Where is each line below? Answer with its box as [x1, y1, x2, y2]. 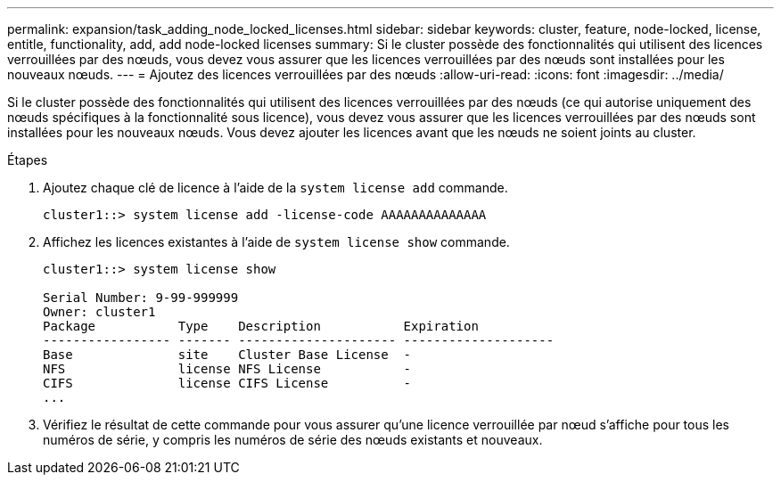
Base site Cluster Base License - [43, 347, 412, 362]
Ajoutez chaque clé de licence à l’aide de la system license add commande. [43, 180, 508, 195]
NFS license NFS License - [43, 362, 412, 376]
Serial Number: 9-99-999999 [43, 290, 239, 305]
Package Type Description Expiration [43, 319, 479, 333]
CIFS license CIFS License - [43, 376, 412, 390]
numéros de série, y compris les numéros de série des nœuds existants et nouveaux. [43, 432, 543, 447]
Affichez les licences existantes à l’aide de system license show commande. [43, 234, 510, 249]
